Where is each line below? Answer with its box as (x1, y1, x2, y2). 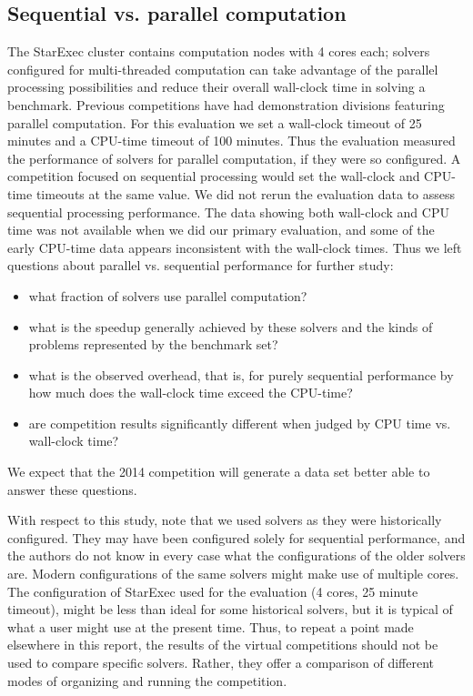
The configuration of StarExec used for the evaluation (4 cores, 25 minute (7, 581, 418, 600)
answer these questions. (7, 479, 137, 499)
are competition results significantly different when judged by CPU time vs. (28, 413, 451, 432)
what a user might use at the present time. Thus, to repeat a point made (7, 617, 414, 636)
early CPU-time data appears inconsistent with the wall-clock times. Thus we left (7, 237, 462, 257)
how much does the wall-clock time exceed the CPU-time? (28, 383, 353, 402)
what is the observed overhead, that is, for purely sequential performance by (28, 365, 454, 384)
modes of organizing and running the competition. (7, 671, 287, 690)
